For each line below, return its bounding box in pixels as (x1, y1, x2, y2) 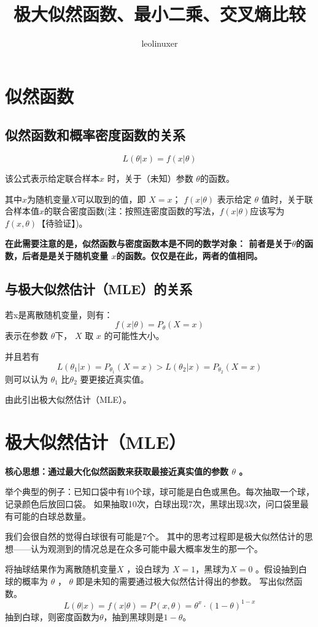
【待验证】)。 (37, 216, 88, 229)
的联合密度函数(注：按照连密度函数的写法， (44, 204, 220, 217)
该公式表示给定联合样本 (5, 172, 99, 185)
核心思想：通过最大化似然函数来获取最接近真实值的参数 (5, 464, 228, 477)
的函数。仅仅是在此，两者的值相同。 (116, 249, 263, 262)
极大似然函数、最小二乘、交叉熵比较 (13, 1, 306, 26)
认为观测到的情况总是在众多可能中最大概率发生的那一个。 (30, 542, 263, 555)
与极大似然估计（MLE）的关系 (5, 279, 193, 298)
